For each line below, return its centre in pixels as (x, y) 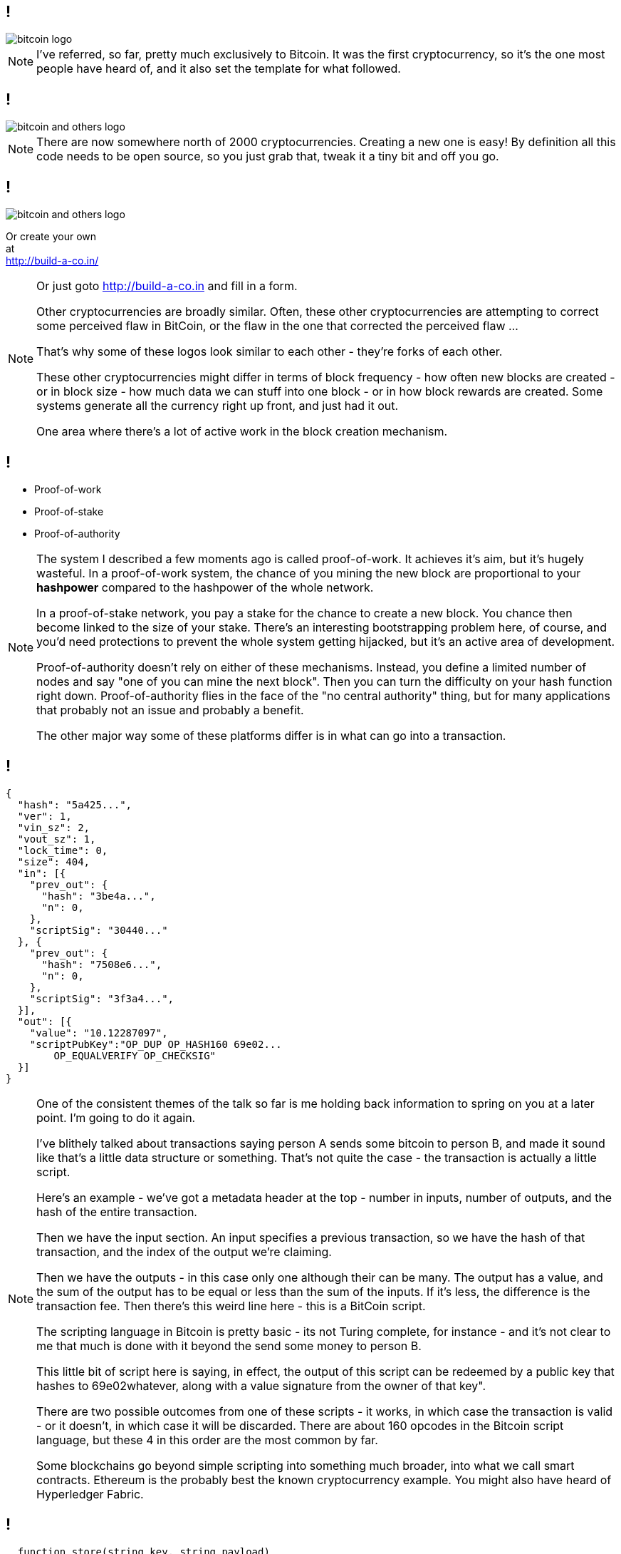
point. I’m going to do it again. (116, 1117)
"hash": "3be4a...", (99, 896)
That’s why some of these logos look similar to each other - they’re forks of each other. (270, 352)
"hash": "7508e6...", (102, 964)
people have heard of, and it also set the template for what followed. (219, 69)
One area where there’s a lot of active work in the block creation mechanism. (242, 432)
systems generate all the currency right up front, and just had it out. (218, 406)
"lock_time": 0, (63, 850)
